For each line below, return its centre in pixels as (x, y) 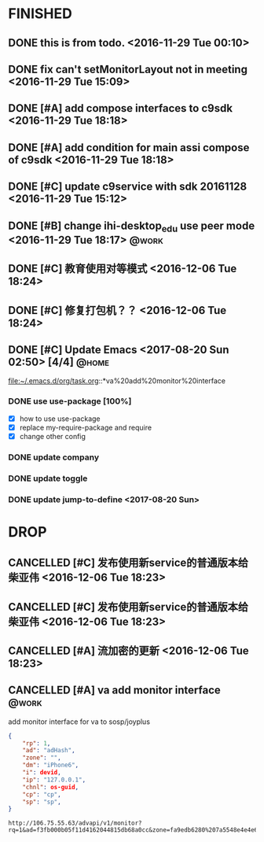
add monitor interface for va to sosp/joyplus (79, 722)
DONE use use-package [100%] (70, 401)
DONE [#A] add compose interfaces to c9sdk (121, 108)
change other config (53, 436)
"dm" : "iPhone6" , (51, 765)
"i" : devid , (42, 773)
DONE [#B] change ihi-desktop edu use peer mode (132, 227)
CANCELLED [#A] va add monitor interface (115, 691)
